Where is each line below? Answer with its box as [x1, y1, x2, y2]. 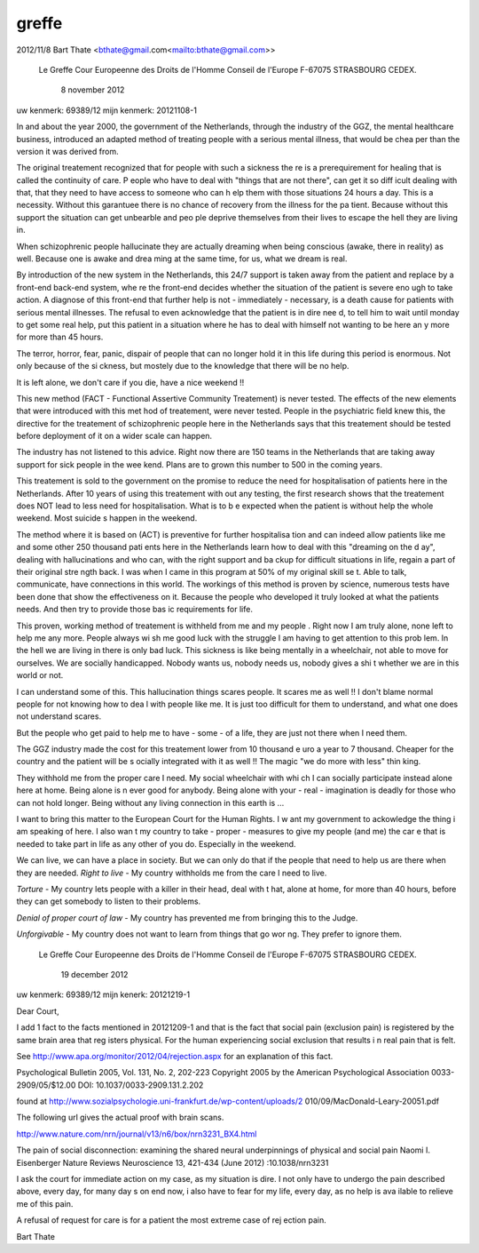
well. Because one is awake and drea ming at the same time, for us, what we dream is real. [16, 253, 348, 264]
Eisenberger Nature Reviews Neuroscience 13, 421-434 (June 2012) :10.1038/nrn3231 [16, 1157, 329, 1168]
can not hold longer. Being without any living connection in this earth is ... [16, 797, 285, 808]
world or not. [16, 670, 64, 681]
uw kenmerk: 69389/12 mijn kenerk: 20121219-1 [16, 989, 191, 1000]
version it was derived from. [16, 146, 119, 156]
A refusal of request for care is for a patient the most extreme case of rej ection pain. [16, 1215, 327, 1225]
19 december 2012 [60, 969, 129, 979]
